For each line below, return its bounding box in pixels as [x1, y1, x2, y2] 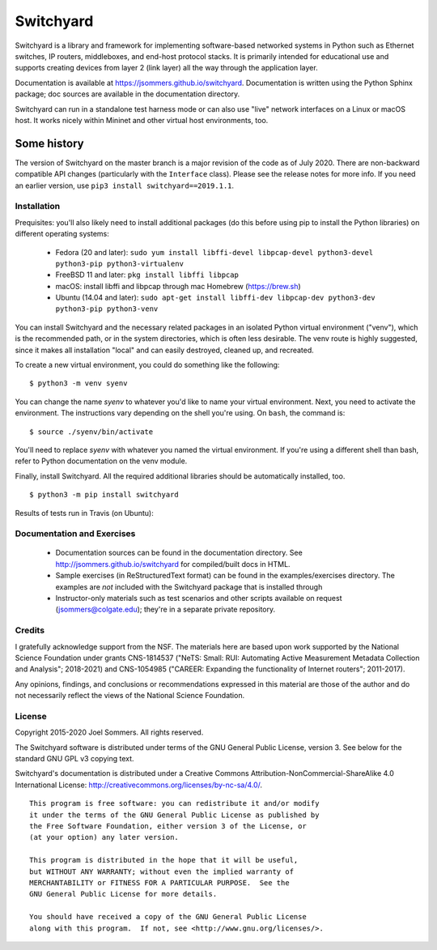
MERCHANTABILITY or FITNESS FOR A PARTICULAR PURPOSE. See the [29, 878, 291, 887]
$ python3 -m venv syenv [29, 379, 128, 388]
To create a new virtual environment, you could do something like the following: [15, 360, 280, 370]
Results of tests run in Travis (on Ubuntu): [15, 508, 154, 518]
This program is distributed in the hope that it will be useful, [29, 855, 299, 865]
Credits [15, 624, 45, 636]
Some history [15, 136, 84, 150]
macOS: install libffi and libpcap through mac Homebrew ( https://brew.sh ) [55, 281, 301, 291]
